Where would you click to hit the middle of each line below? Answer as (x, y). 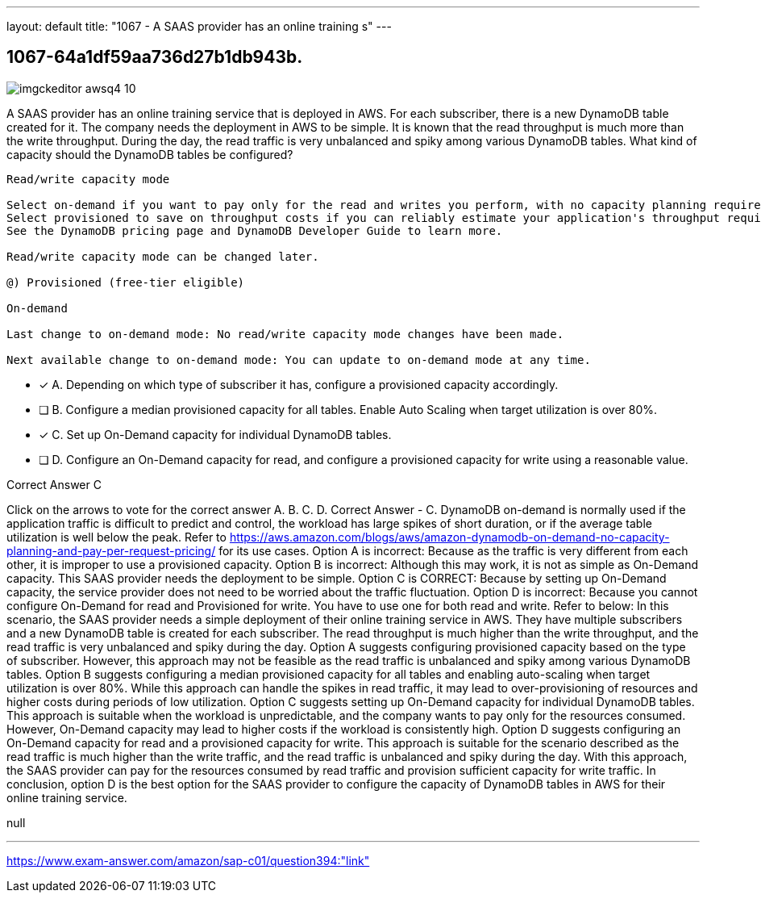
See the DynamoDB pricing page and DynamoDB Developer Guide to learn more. (255, 230)
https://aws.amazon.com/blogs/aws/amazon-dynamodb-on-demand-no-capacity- (449, 537)
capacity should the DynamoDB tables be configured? (150, 154)
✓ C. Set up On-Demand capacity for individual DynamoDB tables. (215, 434)
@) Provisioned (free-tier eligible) (126, 282)
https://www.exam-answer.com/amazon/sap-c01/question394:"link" (188, 860)
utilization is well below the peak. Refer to (116, 537)
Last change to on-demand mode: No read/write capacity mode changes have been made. (285, 334)
